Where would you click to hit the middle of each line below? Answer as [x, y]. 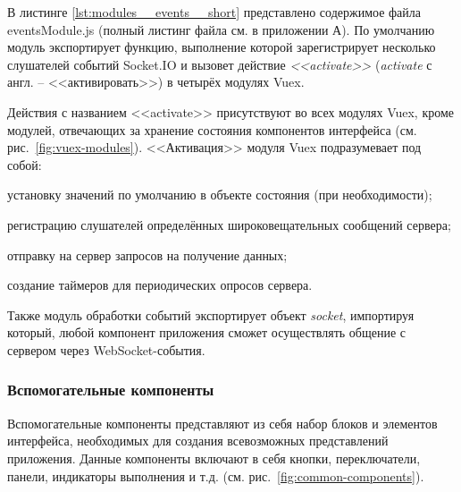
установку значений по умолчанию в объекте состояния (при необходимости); [220, 195]
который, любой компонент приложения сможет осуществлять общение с [207, 332]
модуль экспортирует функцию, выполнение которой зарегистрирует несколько [222, 47]
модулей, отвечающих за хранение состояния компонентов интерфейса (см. [212, 129]
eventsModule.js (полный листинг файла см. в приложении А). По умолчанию [221, 29]
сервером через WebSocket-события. [106, 349]
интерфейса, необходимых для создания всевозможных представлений [198, 441]
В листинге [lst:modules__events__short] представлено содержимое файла [214, 12]
